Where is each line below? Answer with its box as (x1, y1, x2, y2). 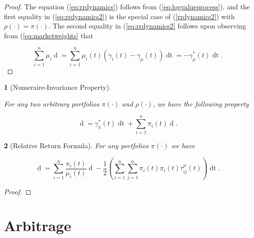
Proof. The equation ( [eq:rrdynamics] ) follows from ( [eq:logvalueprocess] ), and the (4, 1, 250, 11)
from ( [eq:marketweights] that (4, 30, 93, 40)
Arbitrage (4, 215, 71, 235)
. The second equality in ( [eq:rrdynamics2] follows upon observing (48, 21, 246, 31)
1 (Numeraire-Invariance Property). (4, 82, 112, 92)
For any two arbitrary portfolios (4, 98, 99, 108)
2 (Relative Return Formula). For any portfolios (4, 140, 149, 151)
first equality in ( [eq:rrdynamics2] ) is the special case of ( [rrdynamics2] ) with (4, 11, 235, 21)
